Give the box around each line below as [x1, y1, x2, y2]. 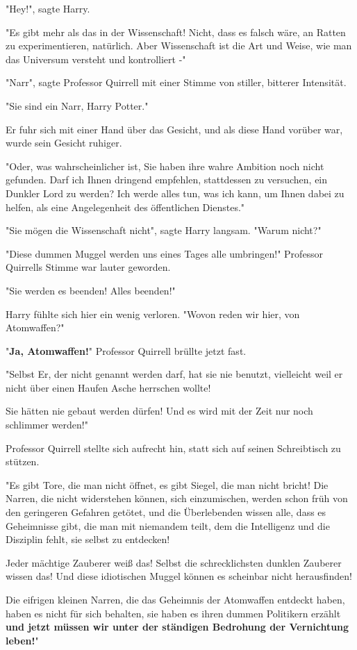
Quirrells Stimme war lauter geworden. [6, 260, 171, 274]
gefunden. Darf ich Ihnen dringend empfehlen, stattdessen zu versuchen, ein [6, 172, 328, 187]
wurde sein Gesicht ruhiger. [6, 135, 122, 150]
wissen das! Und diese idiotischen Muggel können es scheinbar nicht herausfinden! [6, 569, 352, 583]
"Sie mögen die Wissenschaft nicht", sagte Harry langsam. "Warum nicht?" [6, 223, 322, 237]
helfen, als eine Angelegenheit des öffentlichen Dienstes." [6, 199, 245, 214]
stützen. [6, 454, 40, 469]
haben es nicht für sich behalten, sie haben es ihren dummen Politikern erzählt [6, 606, 341, 620]
